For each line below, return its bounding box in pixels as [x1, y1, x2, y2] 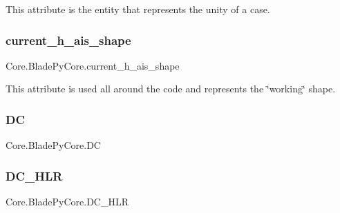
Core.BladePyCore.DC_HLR [6, 194, 129, 209]
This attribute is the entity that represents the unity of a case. [6, 2, 270, 16]
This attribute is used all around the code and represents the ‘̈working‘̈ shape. [6, 81, 336, 96]
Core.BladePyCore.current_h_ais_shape [6, 58, 180, 72]
